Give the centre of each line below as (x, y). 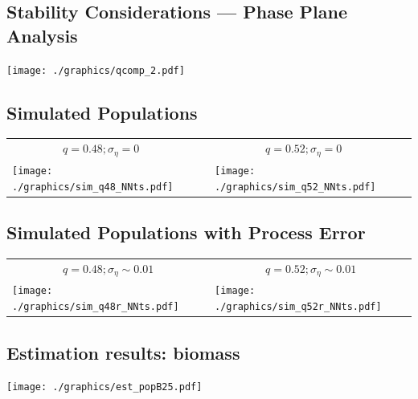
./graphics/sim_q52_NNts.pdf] (295, 187)
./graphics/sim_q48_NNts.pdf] (93, 187)
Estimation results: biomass (123, 352)
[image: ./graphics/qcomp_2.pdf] (96, 70)
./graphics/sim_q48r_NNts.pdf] (96, 307)
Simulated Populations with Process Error (186, 232)
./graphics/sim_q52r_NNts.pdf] (298, 307)
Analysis (42, 35)
